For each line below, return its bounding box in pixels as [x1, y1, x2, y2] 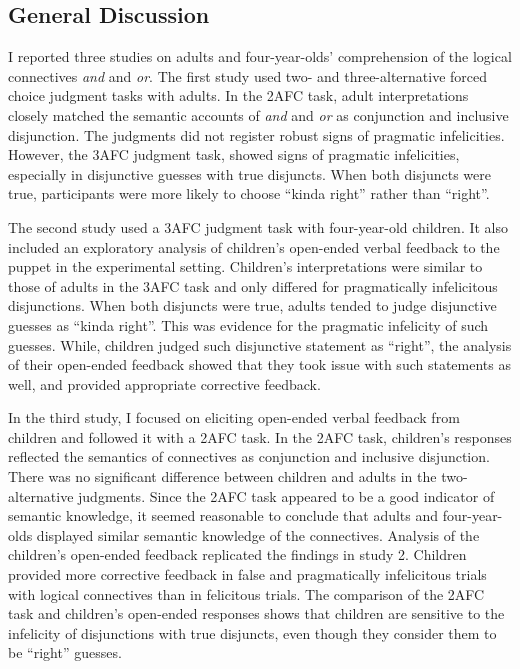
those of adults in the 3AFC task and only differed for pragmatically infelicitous [8, 275, 498, 296]
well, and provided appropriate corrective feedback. [8, 373, 321, 394]
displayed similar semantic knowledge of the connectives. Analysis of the [36, 524, 480, 545]
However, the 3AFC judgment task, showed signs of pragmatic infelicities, [8, 144, 460, 165]
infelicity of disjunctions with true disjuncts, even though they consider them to [8, 622, 497, 643]
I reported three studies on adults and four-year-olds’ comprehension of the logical [8, 46, 512, 67]
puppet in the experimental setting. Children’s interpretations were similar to [8, 256, 483, 277]
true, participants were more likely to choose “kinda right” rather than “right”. [8, 183, 490, 204]
